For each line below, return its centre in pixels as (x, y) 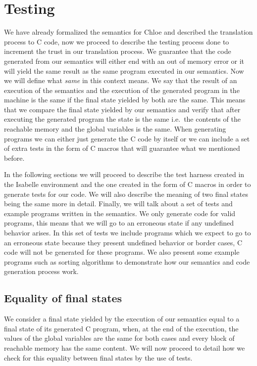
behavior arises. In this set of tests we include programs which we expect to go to (128, 232)
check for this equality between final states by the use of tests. (98, 357)
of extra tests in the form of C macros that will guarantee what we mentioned (122, 148)
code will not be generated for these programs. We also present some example (122, 252)
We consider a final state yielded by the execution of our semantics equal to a (122, 319)
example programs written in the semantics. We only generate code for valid (120, 213)
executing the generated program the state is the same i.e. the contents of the (122, 119)
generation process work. (41, 271)
